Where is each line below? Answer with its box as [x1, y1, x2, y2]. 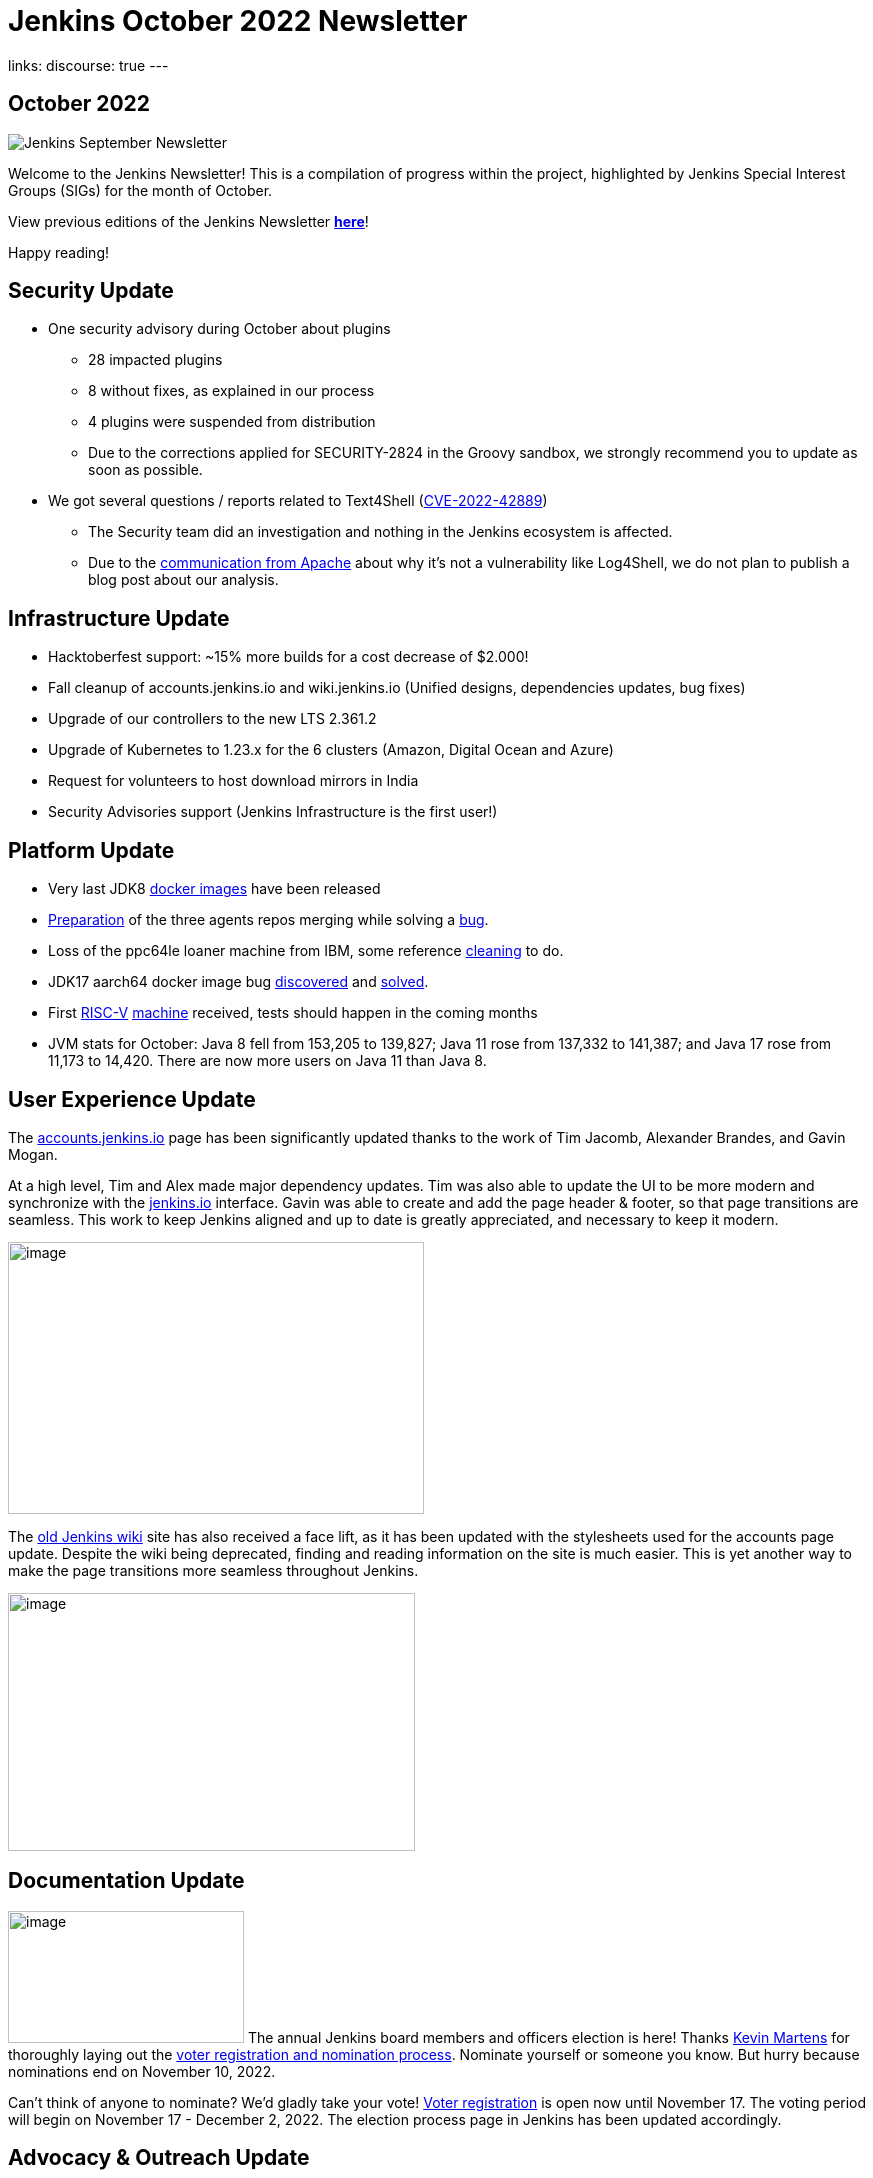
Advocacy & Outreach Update [8, 2145, 310, 2171]
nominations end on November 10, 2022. [8, 2062, 276, 2080]
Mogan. [8, 1145, 58, 1163]
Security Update [8, 278, 174, 304]
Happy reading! [8, 243, 109, 261]
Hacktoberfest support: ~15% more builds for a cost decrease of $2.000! [48, 648, 529, 666]
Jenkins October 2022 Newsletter [8, 4, 468, 38]
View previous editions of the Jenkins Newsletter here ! [8, 212, 369, 230]
